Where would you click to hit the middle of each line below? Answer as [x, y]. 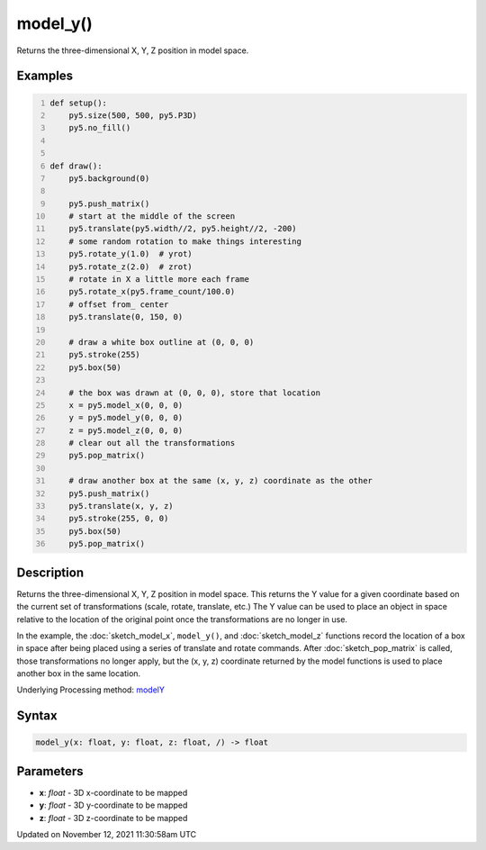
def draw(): [76, 166]
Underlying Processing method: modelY [91, 690]
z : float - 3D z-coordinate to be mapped [113, 818]
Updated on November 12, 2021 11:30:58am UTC [107, 835]
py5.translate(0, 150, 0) [126, 317]
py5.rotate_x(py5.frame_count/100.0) [152, 292]
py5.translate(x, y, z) [121, 506]
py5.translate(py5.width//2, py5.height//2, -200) [183, 229]
